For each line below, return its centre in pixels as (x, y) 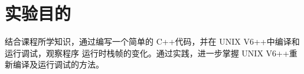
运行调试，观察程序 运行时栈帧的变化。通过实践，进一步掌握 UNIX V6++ (147, 53)
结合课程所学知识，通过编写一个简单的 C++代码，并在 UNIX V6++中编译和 (152, 41)
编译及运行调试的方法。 (58, 64)
